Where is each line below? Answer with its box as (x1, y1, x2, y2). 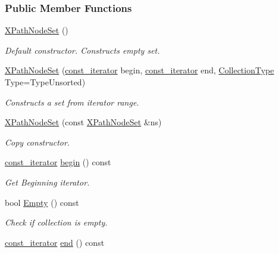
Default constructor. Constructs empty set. (5, 44, 160, 56)
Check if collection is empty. (5, 216, 108, 229)
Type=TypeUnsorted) (5, 76, 86, 88)
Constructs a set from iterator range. (5, 95, 139, 108)
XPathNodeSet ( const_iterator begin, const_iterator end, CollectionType (5, 64, 274, 76)
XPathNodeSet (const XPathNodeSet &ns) (5, 116, 162, 128)
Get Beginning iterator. (5, 175, 90, 188)
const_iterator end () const (5, 236, 105, 248)
